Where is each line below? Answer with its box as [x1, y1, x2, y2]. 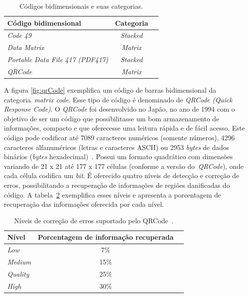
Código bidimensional [7, 17, 81, 28]
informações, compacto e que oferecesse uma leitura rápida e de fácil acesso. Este [4, 123, 245, 133]
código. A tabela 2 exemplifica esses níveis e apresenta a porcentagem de [4, 189, 221, 199]
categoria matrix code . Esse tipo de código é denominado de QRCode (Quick [4, 94, 232, 104]
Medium [7, 257, 31, 267]
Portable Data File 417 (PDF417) [7, 54, 108, 65]
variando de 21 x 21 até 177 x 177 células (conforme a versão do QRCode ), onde [4, 161, 244, 171]
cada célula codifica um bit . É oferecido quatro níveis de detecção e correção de [4, 170, 239, 181]
